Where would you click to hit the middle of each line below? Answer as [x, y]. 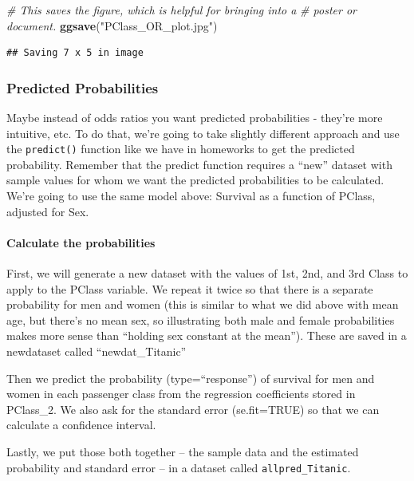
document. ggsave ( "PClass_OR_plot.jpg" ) [112, 25]
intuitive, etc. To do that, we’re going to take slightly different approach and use [203, 133]
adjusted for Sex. [48, 211]
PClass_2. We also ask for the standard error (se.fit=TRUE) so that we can [193, 409]
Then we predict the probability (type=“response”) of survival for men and [191, 378]
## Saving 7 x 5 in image [75, 53]
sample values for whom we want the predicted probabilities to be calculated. [195, 180]
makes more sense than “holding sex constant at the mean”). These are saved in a [207, 335]
